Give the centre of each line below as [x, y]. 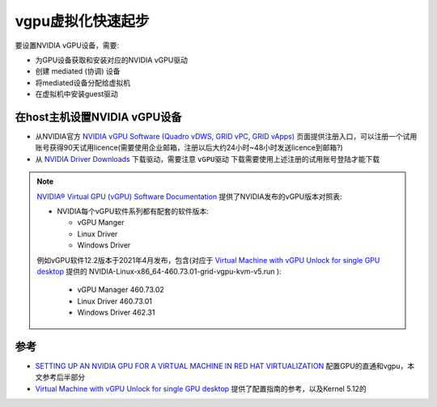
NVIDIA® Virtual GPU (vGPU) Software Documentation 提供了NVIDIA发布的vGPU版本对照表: [189, 196]
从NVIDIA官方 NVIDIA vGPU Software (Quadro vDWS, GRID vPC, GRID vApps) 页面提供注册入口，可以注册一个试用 [226, 137]
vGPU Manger [101, 223]
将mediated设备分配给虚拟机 [83, 83]
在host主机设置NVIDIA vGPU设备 [98, 117]
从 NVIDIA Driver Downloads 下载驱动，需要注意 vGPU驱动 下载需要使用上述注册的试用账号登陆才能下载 [208, 159]
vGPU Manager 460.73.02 [121, 290]
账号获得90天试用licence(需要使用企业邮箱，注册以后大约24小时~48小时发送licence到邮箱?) [189, 148]
